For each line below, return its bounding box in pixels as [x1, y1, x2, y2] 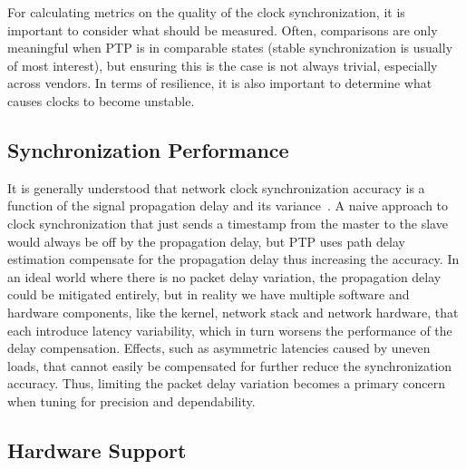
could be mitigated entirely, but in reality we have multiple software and [7, 285, 410, 304]
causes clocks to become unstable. [7, 91, 195, 110]
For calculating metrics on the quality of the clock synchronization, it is [7, 3, 405, 21]
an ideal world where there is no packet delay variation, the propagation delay [7, 267, 442, 286]
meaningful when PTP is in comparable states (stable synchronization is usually [7, 38, 453, 57]
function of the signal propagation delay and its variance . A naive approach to [7, 196, 449, 215]
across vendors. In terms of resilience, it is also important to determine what [7, 73, 432, 93]
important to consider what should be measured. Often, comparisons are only [7, 20, 438, 39]
